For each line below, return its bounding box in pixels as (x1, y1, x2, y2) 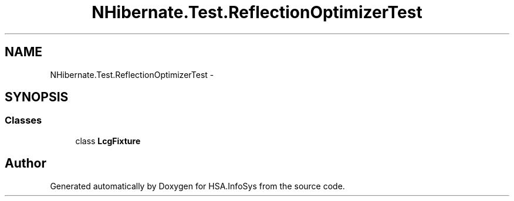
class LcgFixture (75, 135, 141, 146)
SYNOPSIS (5, 90, 69, 105)
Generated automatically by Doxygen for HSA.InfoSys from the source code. (50, 180, 345, 191)
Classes (5, 114, 42, 127)
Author (5, 156, 46, 171)
